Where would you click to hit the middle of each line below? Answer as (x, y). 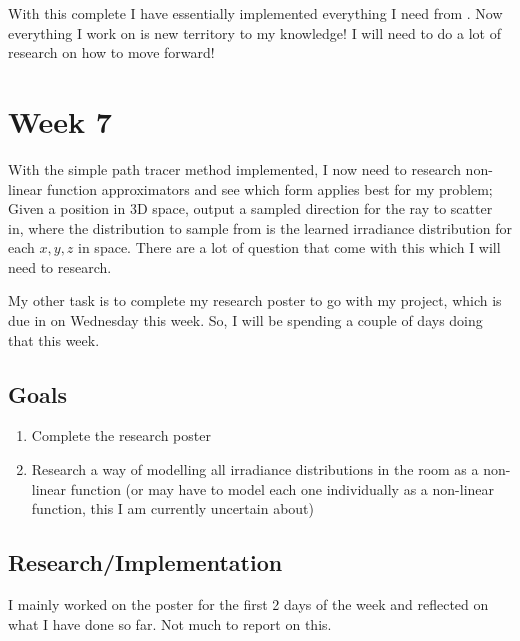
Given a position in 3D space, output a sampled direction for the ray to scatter (250, 208)
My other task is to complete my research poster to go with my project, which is (255, 300)
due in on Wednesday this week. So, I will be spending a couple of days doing (245, 320)
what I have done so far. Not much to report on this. (170, 623)
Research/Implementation (145, 562)
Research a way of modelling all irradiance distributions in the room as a (255, 469)
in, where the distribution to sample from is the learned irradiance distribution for (260, 227)
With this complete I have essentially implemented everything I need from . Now (255, 13)
